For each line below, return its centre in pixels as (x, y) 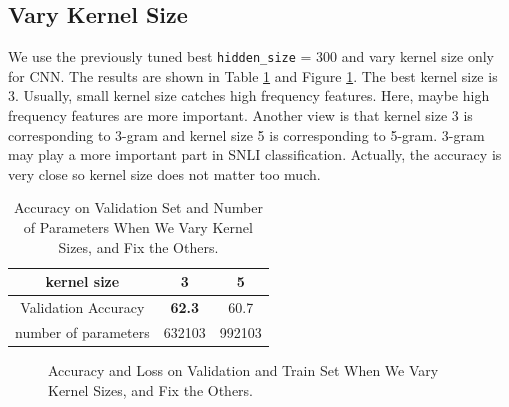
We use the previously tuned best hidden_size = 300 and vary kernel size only (251, 56)
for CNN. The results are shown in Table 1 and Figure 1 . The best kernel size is (253, 75)
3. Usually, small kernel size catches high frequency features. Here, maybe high (249, 95)
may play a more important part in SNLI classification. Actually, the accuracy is (255, 154)
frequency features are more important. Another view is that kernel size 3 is (240, 115)
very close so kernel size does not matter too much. (164, 173)
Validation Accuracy (82, 307)
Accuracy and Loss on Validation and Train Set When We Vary (243, 369)
